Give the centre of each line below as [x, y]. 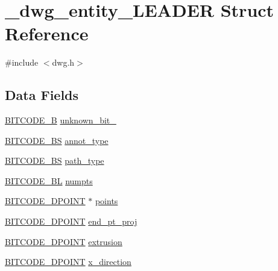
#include [22, 62]
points [106, 201]
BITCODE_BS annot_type [57, 140]
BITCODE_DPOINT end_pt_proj [71, 221]
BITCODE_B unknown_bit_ [61, 120]
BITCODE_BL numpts [49, 180]
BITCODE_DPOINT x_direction [68, 262]
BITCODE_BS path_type [55, 160]
